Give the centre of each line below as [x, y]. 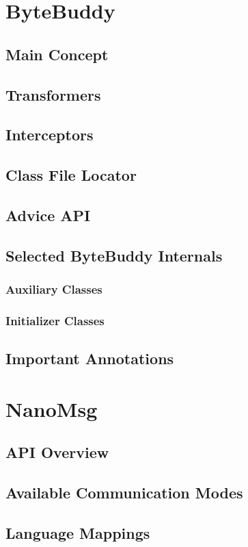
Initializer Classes [55, 320]
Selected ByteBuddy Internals [114, 255]
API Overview [57, 452]
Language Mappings [78, 532]
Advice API [48, 215]
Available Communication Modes [124, 493]
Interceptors [50, 135]
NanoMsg [52, 408]
